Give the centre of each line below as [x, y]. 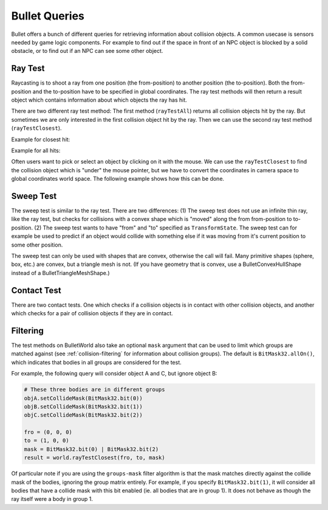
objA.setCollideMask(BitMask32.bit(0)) [83, 398]
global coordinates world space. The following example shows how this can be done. [118, 179]
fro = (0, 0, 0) [48, 432]
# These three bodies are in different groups [94, 390]
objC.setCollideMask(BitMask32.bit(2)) [83, 415]
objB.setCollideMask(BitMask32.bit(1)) [83, 407]
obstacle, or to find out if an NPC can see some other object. [87, 51]
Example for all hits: [36, 150]
